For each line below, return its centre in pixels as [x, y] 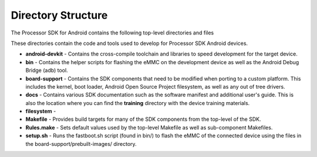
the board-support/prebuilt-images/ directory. [81, 144]
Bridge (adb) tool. [47, 71]
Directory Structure [59, 15]
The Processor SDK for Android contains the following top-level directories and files [112, 33]
